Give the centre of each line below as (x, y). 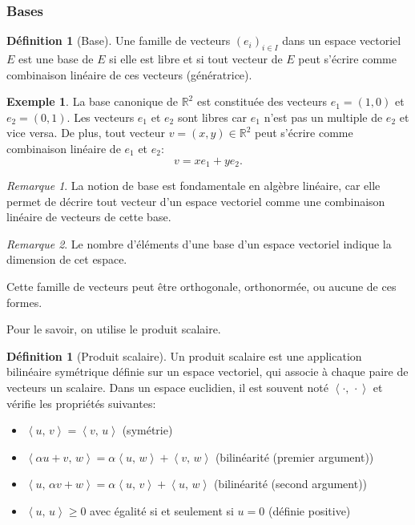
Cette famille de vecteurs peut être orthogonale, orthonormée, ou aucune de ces (201, 286)
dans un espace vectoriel (342, 40)
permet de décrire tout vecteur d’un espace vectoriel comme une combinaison (196, 201)
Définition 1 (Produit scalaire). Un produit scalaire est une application (184, 355)
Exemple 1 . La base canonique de (92, 101)
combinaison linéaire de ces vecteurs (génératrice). (129, 74)
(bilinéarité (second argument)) (290, 484)
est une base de (56, 59)
